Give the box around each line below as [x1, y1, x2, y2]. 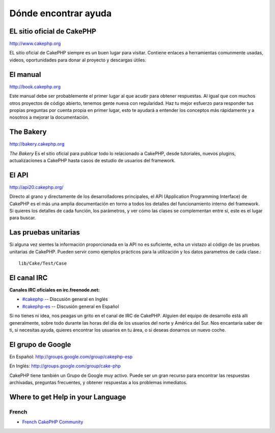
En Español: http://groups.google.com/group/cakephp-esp [9, 354, 133, 360]
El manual [9, 70, 41, 79]
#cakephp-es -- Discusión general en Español [22, 303, 119, 309]
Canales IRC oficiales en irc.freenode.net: [9, 287, 100, 293]
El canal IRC [9, 273, 48, 282]
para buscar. [9, 215, 36, 221]
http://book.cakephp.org [9, 83, 61, 90]
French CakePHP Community [22, 419, 84, 425]
